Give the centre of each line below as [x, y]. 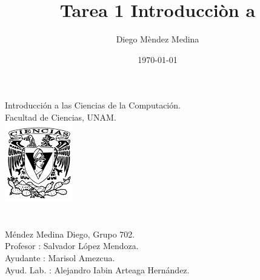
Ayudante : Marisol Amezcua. [60, 258]
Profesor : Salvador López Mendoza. [72, 246]
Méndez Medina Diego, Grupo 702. [70, 234]
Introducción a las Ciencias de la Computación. [93, 105]
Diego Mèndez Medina [158, 39]
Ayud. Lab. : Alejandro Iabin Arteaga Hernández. [97, 269]
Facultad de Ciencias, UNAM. [61, 117]
